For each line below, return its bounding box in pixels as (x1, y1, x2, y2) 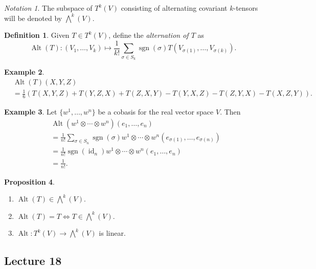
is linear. (99, 228, 126, 238)
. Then (220, 106, 241, 117)
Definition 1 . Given (4, 30, 70, 40)
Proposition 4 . (4, 176, 55, 187)
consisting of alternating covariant (121, 3, 228, 13)
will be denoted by (4, 12, 62, 23)
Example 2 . (4, 66, 44, 77)
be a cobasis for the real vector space (98, 106, 214, 117)
